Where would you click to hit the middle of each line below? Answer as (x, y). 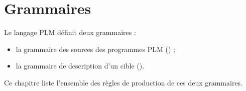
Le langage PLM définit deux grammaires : (70, 32)
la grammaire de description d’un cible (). (80, 66)
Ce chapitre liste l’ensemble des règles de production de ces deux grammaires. (124, 82)
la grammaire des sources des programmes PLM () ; (95, 49)
